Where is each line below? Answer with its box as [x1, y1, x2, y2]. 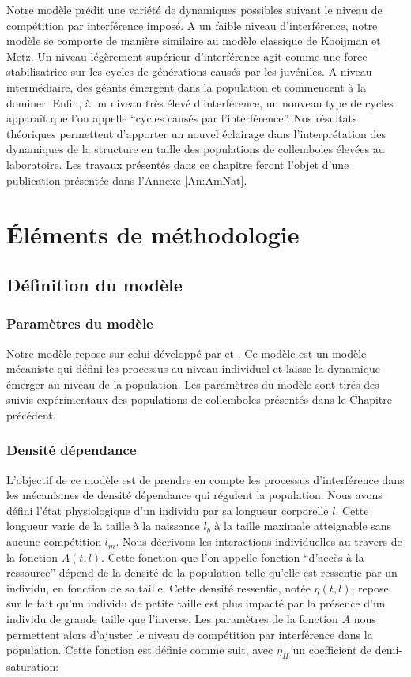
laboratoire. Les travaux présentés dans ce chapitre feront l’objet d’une [6, 156, 349, 172]
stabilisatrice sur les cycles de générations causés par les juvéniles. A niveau [6, 63, 372, 80]
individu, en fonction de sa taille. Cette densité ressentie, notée [6, 579, 311, 596]
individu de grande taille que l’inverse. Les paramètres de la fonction [6, 611, 338, 627]
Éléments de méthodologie [6, 218, 300, 250]
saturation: [6, 658, 59, 675]
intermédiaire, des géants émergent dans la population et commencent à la [6, 78, 366, 95]
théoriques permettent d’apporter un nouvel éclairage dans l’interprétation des [6, 125, 386, 141]
